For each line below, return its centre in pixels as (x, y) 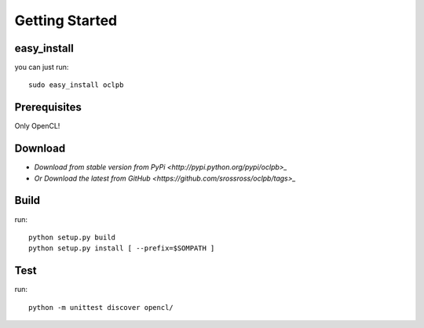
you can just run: (42, 67)
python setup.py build (72, 237)
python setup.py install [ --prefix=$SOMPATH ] (122, 248)
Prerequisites (48, 107)
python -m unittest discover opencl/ (101, 307)
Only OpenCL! (37, 126)
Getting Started (66, 20)
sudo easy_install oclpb (76, 85)
